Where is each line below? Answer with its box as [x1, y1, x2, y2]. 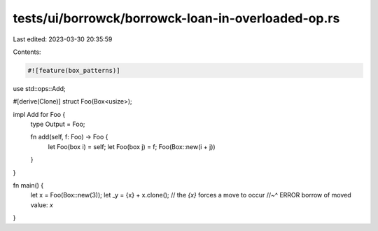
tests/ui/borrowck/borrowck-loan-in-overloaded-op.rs [13, 10, 340, 26]
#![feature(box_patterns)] [27, 66, 120, 74]
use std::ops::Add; [13, 84, 66, 92]
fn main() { [13, 181, 44, 190]
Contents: [13, 48, 41, 56]
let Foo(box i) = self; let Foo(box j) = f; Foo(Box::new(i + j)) [48, 142, 216, 150]
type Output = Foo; [30, 120, 85, 129]
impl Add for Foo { [13, 110, 66, 118]
